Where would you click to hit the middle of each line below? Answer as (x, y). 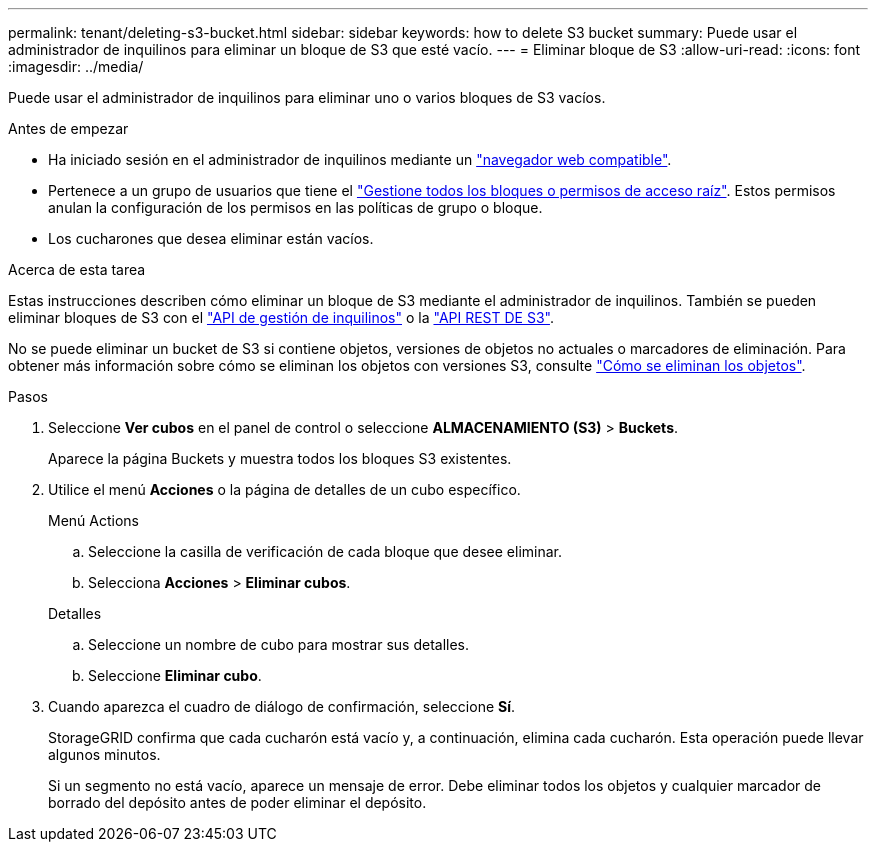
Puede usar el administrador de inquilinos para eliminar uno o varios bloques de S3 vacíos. (307, 97)
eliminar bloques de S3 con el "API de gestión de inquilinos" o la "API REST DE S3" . (281, 317)
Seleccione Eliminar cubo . (175, 675)
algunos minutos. (104, 754)
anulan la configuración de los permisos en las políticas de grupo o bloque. (295, 207)
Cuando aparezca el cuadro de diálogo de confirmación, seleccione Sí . (282, 706)
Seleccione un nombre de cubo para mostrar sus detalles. (279, 644)
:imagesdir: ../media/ (76, 66)
